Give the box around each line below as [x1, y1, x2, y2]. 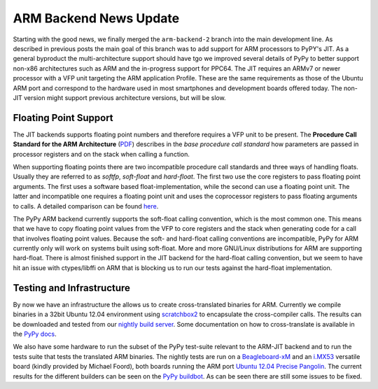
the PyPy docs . [13, 330, 57, 338]
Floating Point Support [13, 112, 113, 124]
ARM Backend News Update [13, 10, 180, 26]
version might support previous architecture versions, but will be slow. [23, 93, 227, 101]
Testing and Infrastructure [13, 282, 131, 294]
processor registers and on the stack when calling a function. [13, 150, 190, 158]
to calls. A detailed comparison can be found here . [13, 201, 159, 210]
